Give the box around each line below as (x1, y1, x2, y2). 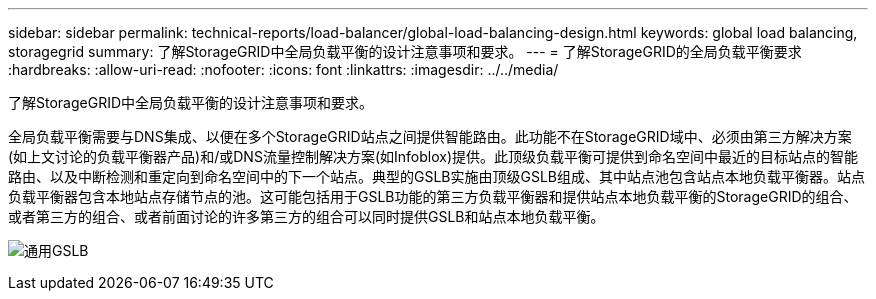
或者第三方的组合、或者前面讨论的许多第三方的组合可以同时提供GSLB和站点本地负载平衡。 (8, 208, 605, 225)
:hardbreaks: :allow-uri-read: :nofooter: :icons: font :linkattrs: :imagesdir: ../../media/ (8, 61, 559, 78)
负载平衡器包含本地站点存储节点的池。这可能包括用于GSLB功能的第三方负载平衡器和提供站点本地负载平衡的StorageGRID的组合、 (8, 188, 858, 205)
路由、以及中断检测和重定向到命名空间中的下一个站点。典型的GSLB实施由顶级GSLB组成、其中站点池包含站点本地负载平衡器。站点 (8, 168, 866, 185)
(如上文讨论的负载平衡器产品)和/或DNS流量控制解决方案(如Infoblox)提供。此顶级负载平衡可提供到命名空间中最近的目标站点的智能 (8, 148, 858, 165)
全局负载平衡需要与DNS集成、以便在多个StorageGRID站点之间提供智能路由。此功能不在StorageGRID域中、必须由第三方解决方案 (8, 128, 852, 145)
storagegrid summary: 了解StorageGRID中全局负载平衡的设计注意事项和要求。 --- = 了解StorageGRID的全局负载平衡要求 (8, 43, 802, 60)
